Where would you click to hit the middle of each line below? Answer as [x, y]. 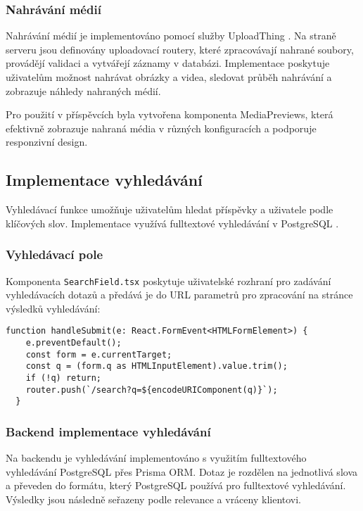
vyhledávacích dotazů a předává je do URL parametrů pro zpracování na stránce [179, 295]
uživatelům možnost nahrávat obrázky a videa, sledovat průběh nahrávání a [169, 77]
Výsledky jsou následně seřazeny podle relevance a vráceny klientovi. [154, 499]
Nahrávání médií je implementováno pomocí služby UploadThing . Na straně [171, 36]
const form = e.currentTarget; [99, 354]
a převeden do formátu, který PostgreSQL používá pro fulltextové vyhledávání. [176, 485]
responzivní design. [47, 142]
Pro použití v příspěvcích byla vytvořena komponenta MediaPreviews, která [170, 114]
